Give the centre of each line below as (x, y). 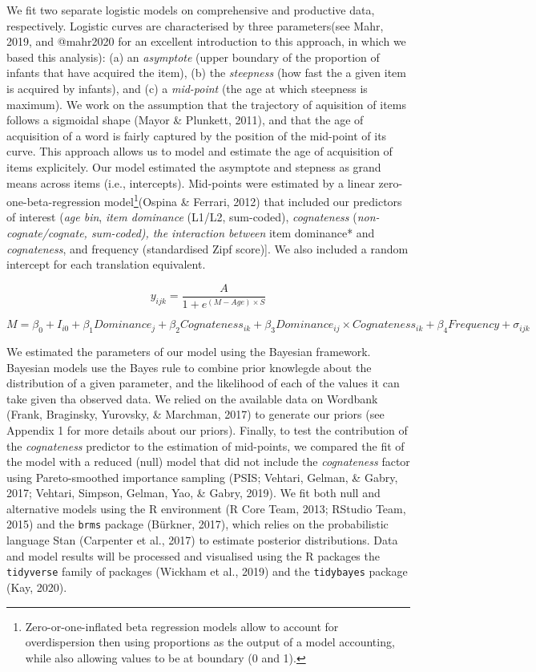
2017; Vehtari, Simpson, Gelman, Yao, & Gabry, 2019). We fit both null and (193, 493)
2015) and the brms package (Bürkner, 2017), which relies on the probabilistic (197, 524)
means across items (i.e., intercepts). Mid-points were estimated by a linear (191, 182)
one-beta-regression (54, 201)
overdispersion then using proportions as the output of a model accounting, (210, 642)
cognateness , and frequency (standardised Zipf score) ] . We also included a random (208, 248)
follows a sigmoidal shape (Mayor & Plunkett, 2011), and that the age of (185, 120)
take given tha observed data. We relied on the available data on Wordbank (192, 398)
